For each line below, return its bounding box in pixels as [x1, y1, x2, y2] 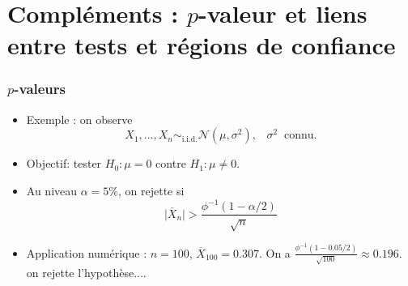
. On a [258, 244, 291, 261]
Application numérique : [26, 244, 147, 261]
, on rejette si [118, 181, 185, 198]
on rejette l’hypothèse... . [26, 263, 147, 280]
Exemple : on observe [26, 110, 133, 127]
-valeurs [14, 79, 66, 99]
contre [155, 155, 186, 172]
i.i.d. [181, 134, 198, 143]
